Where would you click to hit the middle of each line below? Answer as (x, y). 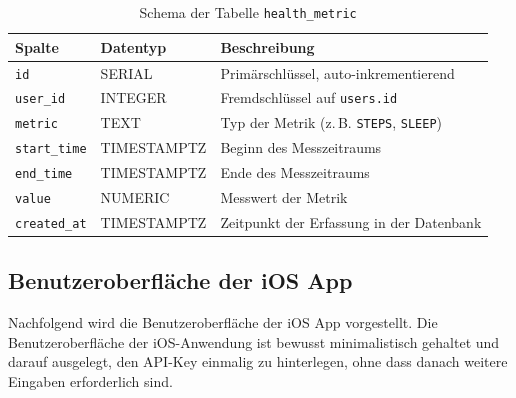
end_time (44, 174)
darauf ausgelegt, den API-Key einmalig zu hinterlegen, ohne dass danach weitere (258, 361)
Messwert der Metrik (284, 197)
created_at (51, 223)
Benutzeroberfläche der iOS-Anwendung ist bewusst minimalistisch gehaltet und (254, 341)
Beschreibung (267, 46)
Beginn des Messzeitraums (301, 147)
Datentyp (133, 46)
